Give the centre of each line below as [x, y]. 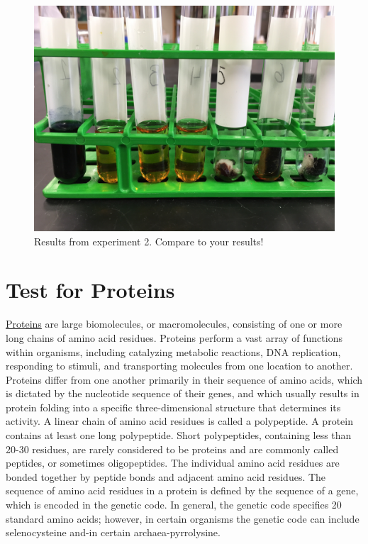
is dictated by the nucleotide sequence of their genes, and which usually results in [183, 393]
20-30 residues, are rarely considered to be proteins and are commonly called [172, 449]
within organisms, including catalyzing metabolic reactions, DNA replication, [173, 351]
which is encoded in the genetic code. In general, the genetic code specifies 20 [174, 505]
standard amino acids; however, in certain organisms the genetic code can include [183, 518]
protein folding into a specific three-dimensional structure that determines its [173, 407]
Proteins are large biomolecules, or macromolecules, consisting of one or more [174, 324]
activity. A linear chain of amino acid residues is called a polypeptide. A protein [179, 421]
